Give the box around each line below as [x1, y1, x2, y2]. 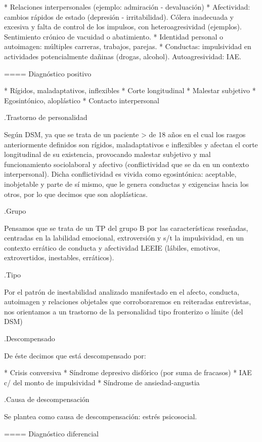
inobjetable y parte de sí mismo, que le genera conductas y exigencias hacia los [4, 178, 249, 189]
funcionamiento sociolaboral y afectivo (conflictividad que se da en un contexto [4, 158, 249, 169]
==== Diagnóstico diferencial [4, 428, 99, 438]
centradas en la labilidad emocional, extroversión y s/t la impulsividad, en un [4, 232, 244, 243]
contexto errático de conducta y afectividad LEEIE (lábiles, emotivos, [4, 242, 221, 253]
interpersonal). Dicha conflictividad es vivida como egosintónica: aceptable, [4, 169, 237, 179]
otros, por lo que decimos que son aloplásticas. [4, 188, 148, 199]
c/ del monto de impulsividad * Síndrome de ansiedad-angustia [4, 377, 200, 387]
